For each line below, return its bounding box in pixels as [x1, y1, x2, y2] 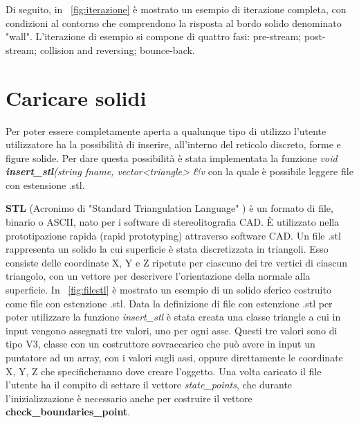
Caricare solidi [6, 83, 147, 111]
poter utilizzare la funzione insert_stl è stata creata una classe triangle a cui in [6, 309, 341, 324]
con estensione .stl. [6, 177, 85, 192]
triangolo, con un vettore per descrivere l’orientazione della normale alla [6, 269, 311, 283]
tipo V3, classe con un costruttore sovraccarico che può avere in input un [6, 336, 315, 351]
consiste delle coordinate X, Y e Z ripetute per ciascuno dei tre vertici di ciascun [6, 255, 347, 269]
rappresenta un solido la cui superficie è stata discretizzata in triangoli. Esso [6, 242, 329, 256]
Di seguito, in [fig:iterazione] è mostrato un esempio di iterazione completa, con [6, 2, 347, 16]
